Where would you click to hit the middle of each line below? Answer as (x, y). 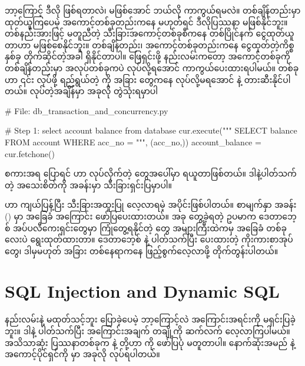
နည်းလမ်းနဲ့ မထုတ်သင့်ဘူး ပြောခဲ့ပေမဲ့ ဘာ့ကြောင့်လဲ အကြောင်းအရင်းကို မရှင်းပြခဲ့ (150, 319)
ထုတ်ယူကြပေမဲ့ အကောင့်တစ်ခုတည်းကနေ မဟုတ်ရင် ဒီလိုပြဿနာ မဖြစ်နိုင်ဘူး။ (146, 21)
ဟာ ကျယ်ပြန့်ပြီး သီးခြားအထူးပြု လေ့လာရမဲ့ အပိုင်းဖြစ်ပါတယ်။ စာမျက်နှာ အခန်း (151, 204)
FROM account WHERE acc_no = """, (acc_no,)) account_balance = (133, 142)
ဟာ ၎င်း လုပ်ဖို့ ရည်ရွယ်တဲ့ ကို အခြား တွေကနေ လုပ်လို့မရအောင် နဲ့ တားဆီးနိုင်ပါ (148, 79)
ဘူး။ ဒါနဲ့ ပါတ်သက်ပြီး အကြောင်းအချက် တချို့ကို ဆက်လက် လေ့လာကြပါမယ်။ (147, 331)
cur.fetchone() (30, 153)
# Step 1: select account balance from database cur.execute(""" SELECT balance (151, 130)
